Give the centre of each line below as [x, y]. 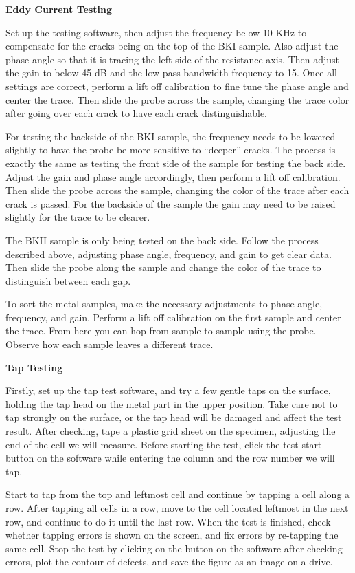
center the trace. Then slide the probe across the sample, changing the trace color [177, 99]
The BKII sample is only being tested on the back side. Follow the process [162, 240]
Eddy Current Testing [59, 9]
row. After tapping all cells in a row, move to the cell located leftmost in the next [177, 508]
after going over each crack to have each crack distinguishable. [136, 113]
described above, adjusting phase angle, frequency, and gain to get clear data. [169, 253]
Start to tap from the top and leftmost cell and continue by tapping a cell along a [178, 494]
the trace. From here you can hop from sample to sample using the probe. [161, 331]
